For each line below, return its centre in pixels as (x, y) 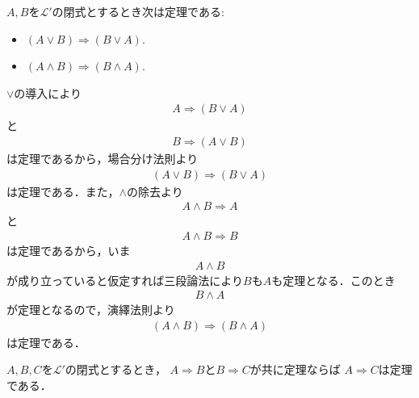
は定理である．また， (63, 191)
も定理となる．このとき (333, 280)
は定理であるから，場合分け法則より (103, 159)
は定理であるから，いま (69, 250)
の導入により (48, 92)
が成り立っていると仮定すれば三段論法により (125, 280)
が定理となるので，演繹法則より (91, 310)
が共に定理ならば (295, 369)
